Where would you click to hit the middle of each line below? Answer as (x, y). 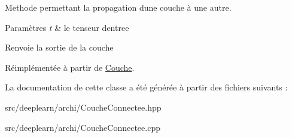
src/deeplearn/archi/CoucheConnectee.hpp (83, 107)
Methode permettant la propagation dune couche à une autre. (118, 7)
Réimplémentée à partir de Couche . (70, 67)
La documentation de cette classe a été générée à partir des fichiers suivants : (146, 87)
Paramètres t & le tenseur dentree (67, 27)
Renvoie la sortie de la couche (59, 47)
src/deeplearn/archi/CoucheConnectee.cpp (83, 127)
